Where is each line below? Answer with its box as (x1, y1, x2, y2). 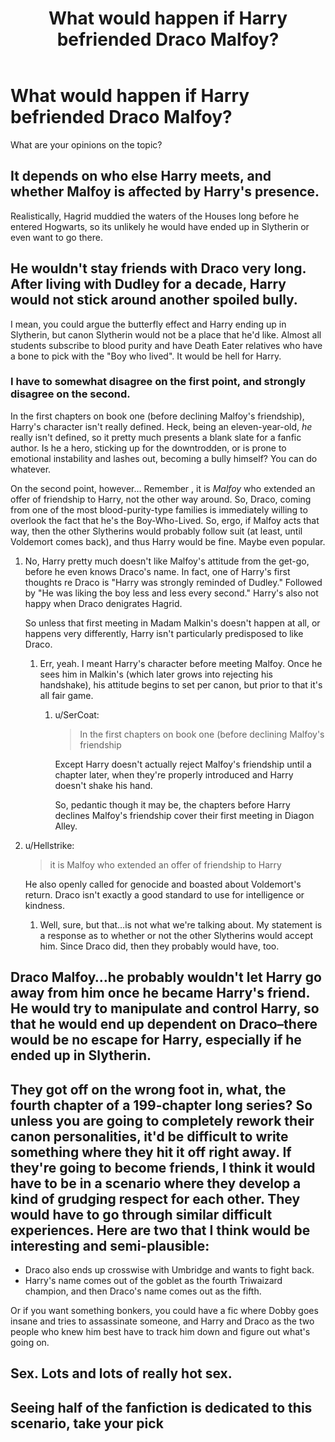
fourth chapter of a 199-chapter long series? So (10, 1097, 313, 1114)
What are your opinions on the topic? (10, 138, 163, 151)
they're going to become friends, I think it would (10, 1159, 316, 1176)
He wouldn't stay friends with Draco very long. (10, 260, 307, 277)
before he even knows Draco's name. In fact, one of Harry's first (24, 565, 291, 577)
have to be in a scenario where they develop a (10, 1175, 302, 1192)
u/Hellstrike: (24, 839, 75, 851)
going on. (10, 1337, 50, 1349)
